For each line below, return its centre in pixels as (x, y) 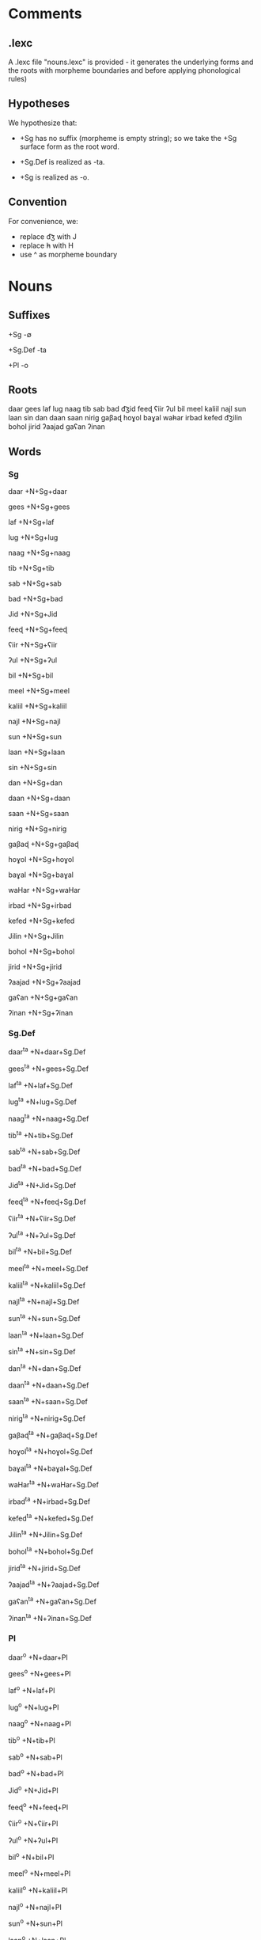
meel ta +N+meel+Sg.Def (48, 1267)
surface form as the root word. (70, 146)
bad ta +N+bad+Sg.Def (45, 1168)
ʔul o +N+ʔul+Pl (33, 1839)
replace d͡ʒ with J (48, 236)
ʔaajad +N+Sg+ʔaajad (45, 982)
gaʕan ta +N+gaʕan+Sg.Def (53, 1601)
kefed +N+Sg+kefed (42, 921)
